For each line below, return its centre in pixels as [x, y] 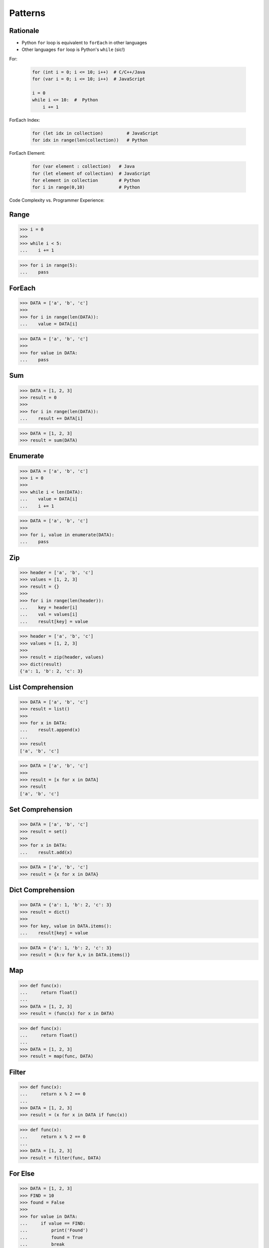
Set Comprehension [41, 809]
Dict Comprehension [42, 890]
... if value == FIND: [53, 1224]
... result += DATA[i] [51, 419]
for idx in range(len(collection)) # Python [90, 140]
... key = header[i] [49, 607]
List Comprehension [41, 687]
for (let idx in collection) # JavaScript [95, 133]
